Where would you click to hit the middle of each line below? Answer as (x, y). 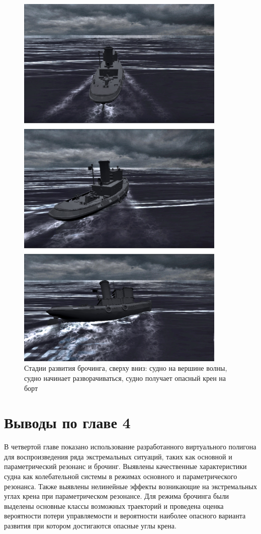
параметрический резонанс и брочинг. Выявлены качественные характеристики (125, 466)
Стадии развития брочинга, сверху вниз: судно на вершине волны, (126, 368)
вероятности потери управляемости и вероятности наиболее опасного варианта (125, 516)
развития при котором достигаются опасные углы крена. (90, 526)
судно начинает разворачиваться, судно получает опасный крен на (125, 378)
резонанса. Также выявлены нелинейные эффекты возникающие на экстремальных (130, 486)
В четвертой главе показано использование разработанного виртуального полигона (130, 447)
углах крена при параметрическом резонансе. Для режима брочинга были (117, 496)
